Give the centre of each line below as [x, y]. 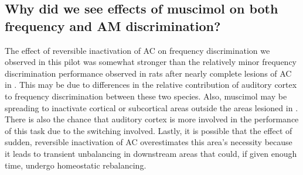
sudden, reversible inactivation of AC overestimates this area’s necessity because [149, 142]
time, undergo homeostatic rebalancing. [76, 165]
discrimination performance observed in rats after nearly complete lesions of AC [148, 73]
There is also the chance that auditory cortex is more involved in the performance [152, 119]
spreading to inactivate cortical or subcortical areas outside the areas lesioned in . [151, 107]
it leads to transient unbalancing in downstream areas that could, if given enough [151, 153]
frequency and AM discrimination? [113, 25]
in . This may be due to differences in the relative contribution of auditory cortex [151, 85]
